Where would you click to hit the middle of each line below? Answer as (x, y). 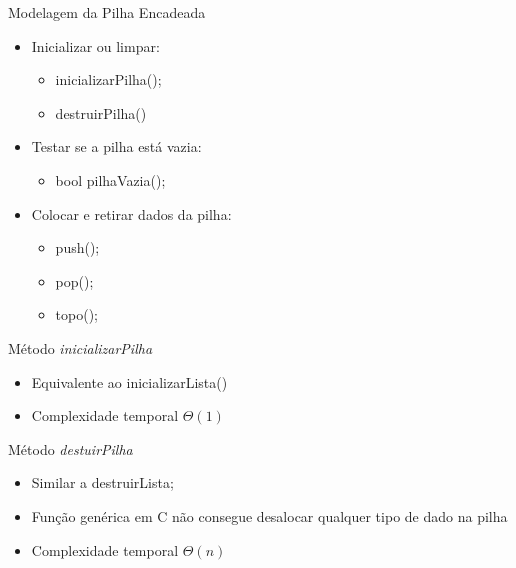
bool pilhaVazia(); (110, 179)
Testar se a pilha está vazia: (116, 146)
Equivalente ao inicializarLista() (129, 381)
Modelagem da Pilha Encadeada (107, 12)
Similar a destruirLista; (102, 482)
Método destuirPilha (70, 448)
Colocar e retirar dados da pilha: (131, 213)
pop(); (74, 280)
